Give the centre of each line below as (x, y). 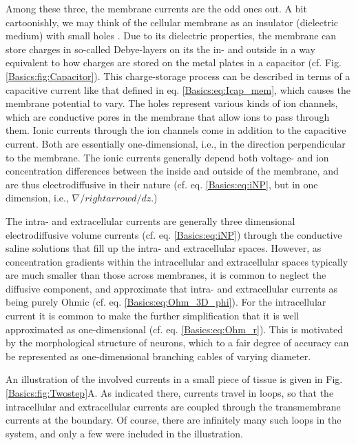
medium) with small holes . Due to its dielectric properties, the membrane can (171, 36)
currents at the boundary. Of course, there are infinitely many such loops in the (174, 420)
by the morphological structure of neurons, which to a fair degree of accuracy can (177, 343)
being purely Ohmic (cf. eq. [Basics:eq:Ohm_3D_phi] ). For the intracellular (166, 302)
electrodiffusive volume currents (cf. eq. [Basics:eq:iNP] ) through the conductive (174, 234)
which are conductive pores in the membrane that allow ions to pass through (168, 116)
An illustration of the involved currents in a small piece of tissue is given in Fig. (174, 379)
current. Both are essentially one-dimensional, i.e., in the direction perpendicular (176, 143)
